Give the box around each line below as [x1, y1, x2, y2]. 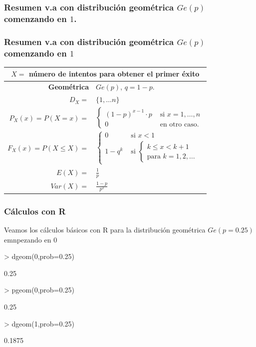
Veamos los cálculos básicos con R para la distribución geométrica [4, 224, 206, 234]
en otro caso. [160, 120, 199, 128]
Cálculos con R [4, 204, 66, 217]
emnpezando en [4, 234, 51, 244]
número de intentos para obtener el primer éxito [28, 68, 200, 79]
